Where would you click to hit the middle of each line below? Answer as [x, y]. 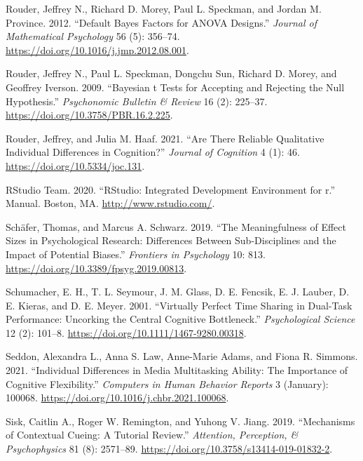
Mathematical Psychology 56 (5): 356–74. [93, 36]
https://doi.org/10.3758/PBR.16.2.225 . [89, 115]
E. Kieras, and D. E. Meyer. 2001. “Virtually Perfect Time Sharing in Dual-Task [179, 305]
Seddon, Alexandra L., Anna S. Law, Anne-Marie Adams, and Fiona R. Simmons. [182, 356]
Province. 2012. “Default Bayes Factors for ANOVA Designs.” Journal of [161, 22]
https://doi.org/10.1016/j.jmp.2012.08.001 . [97, 49]
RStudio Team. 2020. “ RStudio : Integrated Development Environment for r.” [170, 189]
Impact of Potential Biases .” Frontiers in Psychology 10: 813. [136, 254]
